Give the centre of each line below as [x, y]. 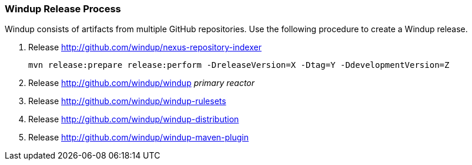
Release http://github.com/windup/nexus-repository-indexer [145, 47]
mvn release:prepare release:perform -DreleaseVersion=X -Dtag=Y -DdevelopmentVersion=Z [239, 65]
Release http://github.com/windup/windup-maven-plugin [139, 137]
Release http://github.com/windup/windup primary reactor [142, 83]
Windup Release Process [63, 9]
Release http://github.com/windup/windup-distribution [134, 119]
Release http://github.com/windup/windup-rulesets [127, 101]
